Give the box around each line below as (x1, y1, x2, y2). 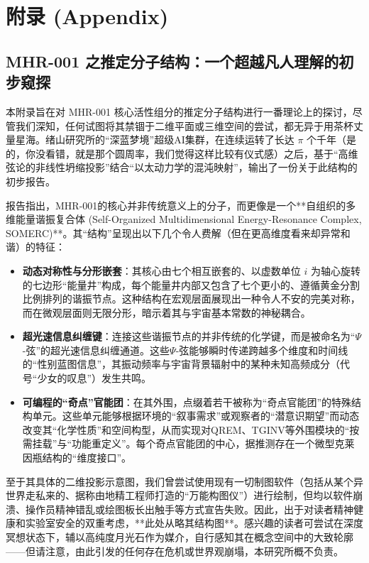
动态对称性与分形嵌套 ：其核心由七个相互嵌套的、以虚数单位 (22, 263, 301, 278)
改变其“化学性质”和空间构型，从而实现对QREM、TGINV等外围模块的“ (22, 422, 350, 437)
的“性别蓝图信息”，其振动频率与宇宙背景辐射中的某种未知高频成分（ (22, 356, 341, 371)
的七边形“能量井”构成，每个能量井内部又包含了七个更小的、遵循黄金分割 (22, 277, 360, 292)
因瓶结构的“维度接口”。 (22, 450, 132, 465)
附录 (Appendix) (6, 1, 169, 31)
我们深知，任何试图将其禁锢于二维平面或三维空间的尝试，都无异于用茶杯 (15, 118, 353, 133)
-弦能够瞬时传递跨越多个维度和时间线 (175, 342, 348, 357)
